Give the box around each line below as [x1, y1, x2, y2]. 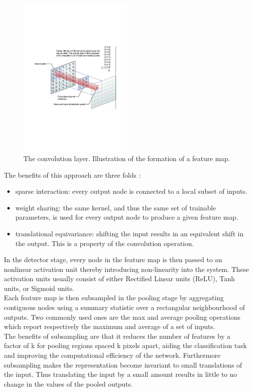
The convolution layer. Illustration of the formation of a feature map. [23, 153, 230, 163]
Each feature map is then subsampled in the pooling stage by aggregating [4, 292, 224, 303]
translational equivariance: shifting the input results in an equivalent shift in [15, 228, 244, 238]
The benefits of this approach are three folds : [4, 169, 141, 180]
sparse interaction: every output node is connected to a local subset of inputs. [15, 186, 248, 196]
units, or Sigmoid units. [4, 283, 75, 293]
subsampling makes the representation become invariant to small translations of [4, 359, 242, 370]
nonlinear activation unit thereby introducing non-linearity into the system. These [4, 264, 249, 274]
